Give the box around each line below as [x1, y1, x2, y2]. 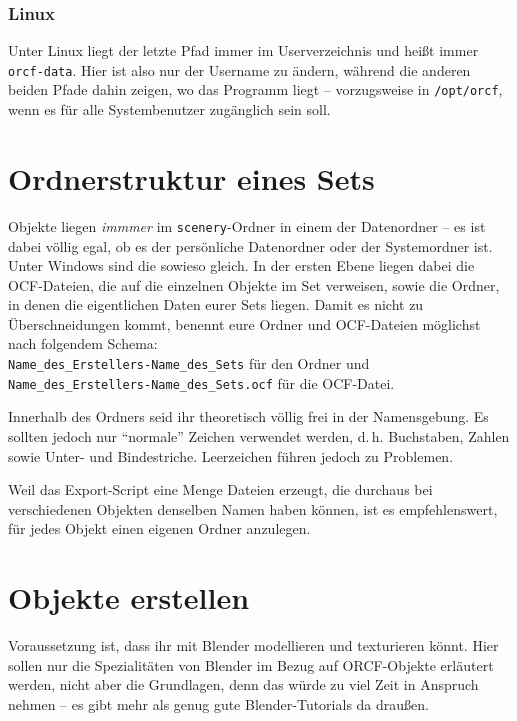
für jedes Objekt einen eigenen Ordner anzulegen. [8, 518, 311, 539]
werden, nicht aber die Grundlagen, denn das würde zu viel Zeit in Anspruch [8, 674, 479, 695]
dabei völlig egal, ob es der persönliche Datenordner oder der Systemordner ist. [8, 235, 493, 256]
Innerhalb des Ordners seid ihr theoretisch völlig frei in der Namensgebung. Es [8, 406, 489, 427]
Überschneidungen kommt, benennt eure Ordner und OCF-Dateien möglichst [8, 313, 481, 334]
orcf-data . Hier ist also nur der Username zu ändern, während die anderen [8, 59, 471, 80]
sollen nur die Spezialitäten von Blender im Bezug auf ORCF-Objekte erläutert [8, 654, 494, 675]
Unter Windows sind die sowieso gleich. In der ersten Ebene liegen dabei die [8, 255, 475, 276]
